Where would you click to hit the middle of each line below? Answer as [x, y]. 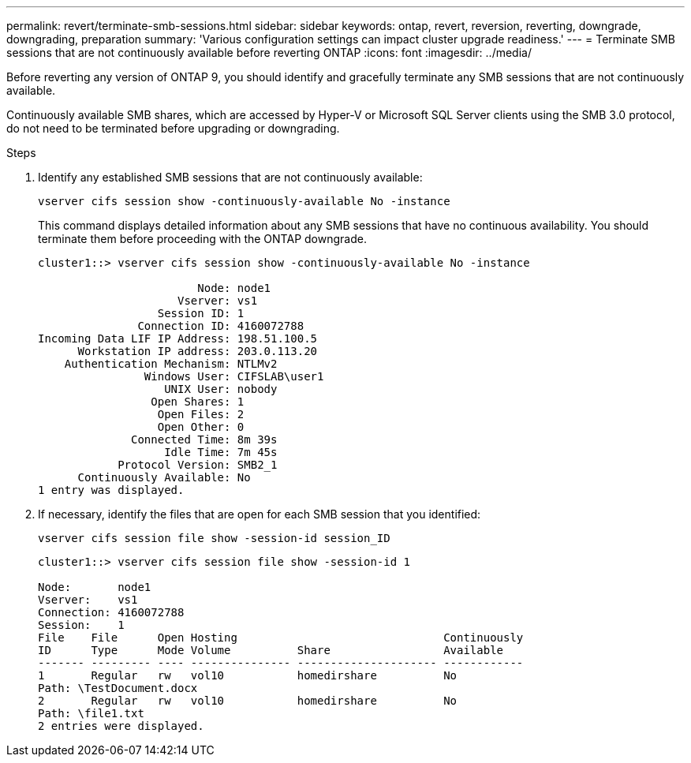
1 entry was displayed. [111, 490]
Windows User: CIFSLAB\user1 [234, 376]
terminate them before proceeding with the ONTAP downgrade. [202, 239]
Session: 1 [81, 625]
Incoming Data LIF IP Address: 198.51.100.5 [178, 338]
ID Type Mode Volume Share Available [271, 650]
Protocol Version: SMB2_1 [198, 465]
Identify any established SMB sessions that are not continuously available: [230, 177]
